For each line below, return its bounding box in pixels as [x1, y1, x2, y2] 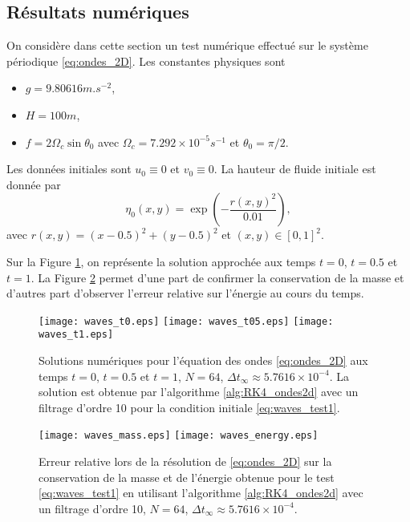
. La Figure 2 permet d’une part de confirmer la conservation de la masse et [30, 269, 404, 285]
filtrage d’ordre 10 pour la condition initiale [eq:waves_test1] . [39, 399, 340, 415]
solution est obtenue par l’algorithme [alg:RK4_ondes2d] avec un [39, 383, 359, 400]
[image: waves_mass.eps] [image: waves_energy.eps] [39, 430, 319, 442]
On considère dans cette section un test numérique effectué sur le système [6, 37, 368, 54]
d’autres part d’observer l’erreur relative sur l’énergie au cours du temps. [6, 285, 364, 301]
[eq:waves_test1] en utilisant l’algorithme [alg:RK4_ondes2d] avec [39, 484, 363, 501]
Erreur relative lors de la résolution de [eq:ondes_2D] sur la [39, 453, 332, 470]
